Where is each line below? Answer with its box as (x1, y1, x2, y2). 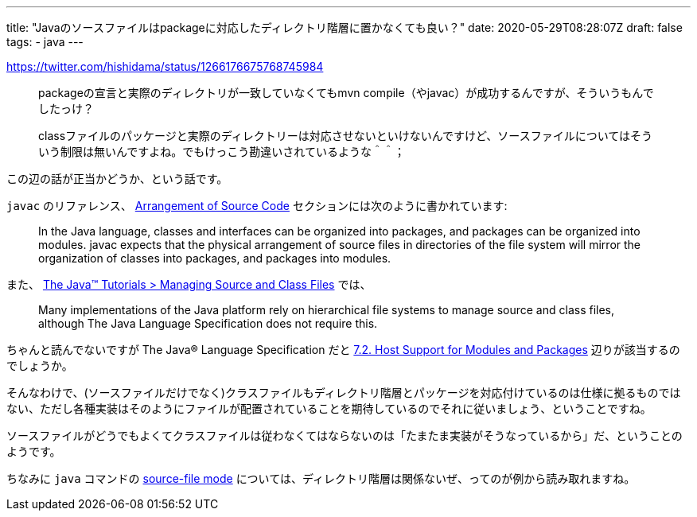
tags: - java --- (6, 35, 84, 49)
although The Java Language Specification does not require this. (38, 317, 378, 330)
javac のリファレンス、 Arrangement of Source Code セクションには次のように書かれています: (6, 199, 508, 212)
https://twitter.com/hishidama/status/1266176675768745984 (6, 60, 324, 73)
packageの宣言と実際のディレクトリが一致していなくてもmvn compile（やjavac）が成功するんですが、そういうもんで (38, 86, 654, 99)
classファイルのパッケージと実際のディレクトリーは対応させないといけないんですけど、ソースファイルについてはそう (38, 129, 652, 142)
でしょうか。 (6, 359, 73, 372)
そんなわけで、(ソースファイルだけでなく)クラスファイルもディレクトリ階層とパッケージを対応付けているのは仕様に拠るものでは (6, 386, 681, 399)
